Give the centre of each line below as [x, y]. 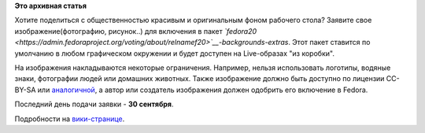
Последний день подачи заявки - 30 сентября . [94, 104]
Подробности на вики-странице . [70, 119]
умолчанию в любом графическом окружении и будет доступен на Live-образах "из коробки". [174, 53]
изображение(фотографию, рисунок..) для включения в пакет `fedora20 [136, 31]
